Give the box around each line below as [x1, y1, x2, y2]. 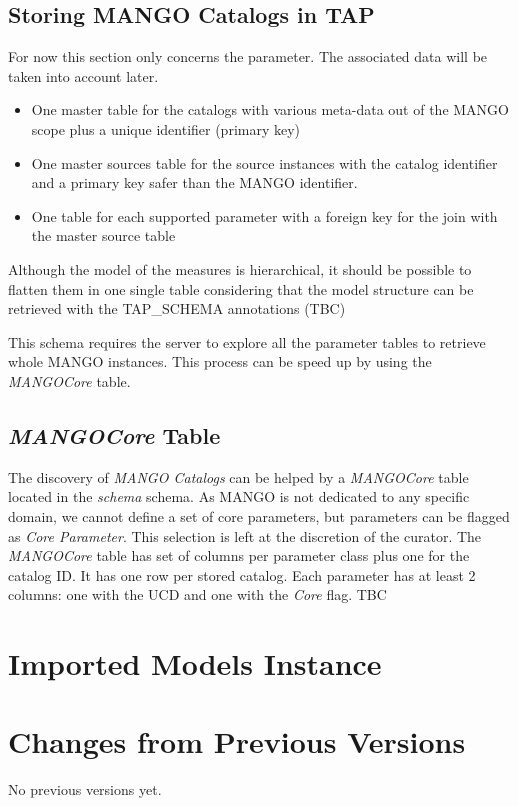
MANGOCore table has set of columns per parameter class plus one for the [8, 545, 470, 566]
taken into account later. [8, 65, 159, 86]
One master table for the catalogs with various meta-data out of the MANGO [31, 99, 509, 120]
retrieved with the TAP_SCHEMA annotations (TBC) [8, 298, 346, 319]
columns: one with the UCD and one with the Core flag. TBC [8, 584, 387, 605]
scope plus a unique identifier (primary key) [31, 118, 301, 139]
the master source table [31, 225, 176, 246]
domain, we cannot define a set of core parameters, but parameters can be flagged [8, 505, 510, 526]
